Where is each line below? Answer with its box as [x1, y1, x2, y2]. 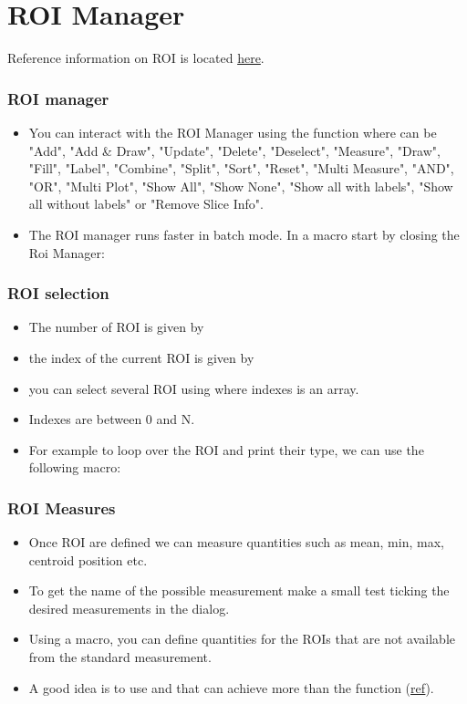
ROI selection [7, 282, 109, 305]
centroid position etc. [28, 550, 148, 569]
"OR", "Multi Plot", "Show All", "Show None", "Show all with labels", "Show [28, 176, 453, 195]
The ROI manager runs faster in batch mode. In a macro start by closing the [28, 224, 460, 243]
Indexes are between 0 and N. [28, 409, 195, 429]
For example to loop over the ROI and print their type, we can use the [28, 440, 424, 459]
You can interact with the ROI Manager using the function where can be [28, 122, 437, 141]
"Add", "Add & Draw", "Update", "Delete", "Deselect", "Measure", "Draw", [28, 140, 441, 160]
